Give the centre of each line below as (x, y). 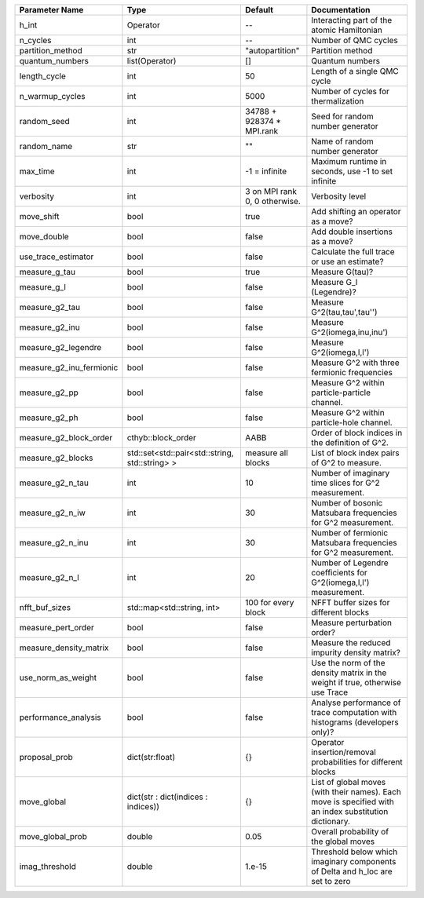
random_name (46, 146)
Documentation (341, 10)
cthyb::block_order (161, 438)
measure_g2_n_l (49, 577)
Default (259, 10)
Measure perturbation (352, 622)
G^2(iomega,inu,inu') (350, 332)
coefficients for (340, 573)
